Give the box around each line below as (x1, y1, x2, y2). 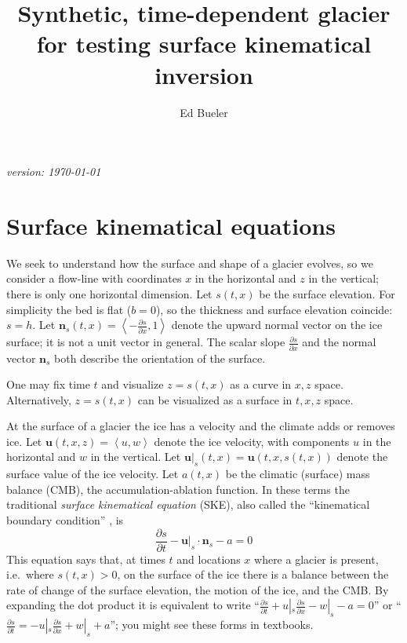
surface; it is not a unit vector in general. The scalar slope (6, 334, 285, 350)
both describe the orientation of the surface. (54, 349, 266, 366)
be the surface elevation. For (259, 286, 395, 301)
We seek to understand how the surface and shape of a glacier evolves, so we (6, 254, 373, 271)
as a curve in (230, 376, 292, 393)
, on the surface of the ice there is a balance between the (117, 566, 389, 583)
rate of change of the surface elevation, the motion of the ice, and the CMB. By (6, 581, 389, 597)
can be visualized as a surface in (137, 391, 293, 407)
